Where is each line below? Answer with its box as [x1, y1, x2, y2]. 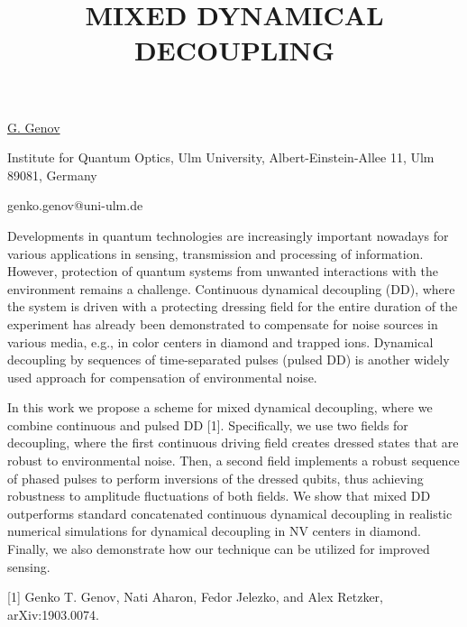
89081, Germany [7, 165, 97, 184]
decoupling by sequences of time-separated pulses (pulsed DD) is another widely [7, 350, 450, 369]
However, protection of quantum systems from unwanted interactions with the [7, 262, 439, 281]
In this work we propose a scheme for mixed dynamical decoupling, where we [7, 398, 433, 417]
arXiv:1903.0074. [7, 604, 99, 623]
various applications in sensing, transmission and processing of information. [7, 244, 424, 263]
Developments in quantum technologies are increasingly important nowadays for [7, 226, 449, 244]
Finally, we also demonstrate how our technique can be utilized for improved [7, 539, 430, 558]
